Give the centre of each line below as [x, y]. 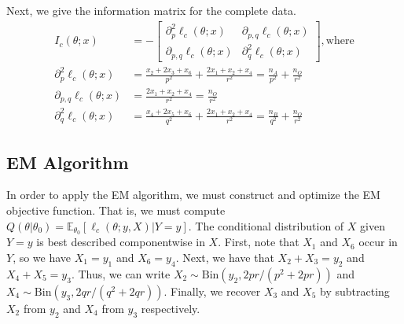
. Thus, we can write [121, 273]
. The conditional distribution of [266, 225]
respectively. [171, 308]
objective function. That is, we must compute [116, 210]
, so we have [42, 257]
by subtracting [355, 291]
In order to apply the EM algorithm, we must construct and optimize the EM [193, 195]
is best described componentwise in [121, 242]
